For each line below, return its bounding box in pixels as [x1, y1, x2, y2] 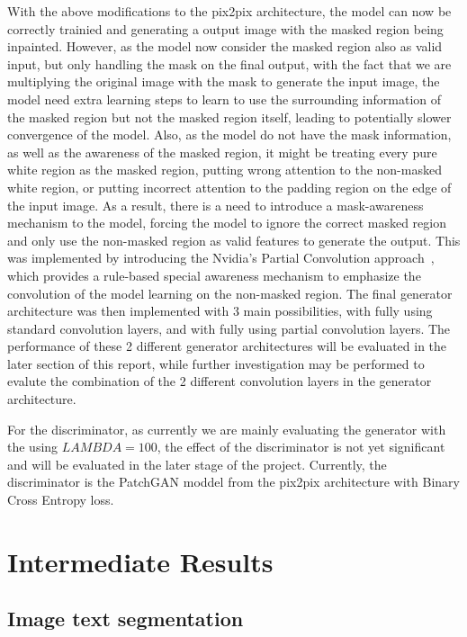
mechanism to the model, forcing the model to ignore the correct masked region [7, 213, 446, 232]
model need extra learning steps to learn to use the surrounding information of [7, 89, 442, 108]
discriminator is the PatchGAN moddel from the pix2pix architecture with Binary [7, 472, 460, 491]
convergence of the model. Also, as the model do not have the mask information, [7, 125, 452, 144]
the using [7, 437, 58, 456]
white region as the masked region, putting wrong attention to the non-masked [7, 160, 442, 179]
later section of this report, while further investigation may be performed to [7, 354, 425, 372]
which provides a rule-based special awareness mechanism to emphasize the [7, 265, 421, 284]
